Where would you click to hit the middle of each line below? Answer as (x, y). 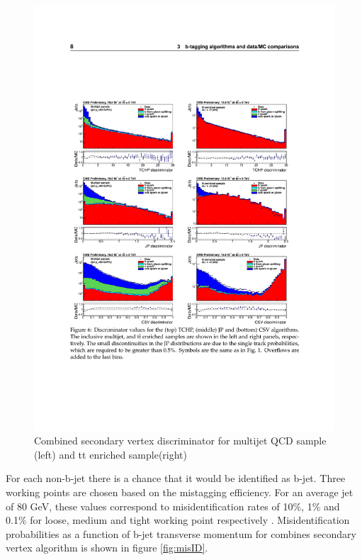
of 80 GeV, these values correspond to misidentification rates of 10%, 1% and (173, 506)
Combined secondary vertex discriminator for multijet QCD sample (180, 441)
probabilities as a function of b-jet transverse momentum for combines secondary (181, 533)
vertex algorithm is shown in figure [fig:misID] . (107, 548)
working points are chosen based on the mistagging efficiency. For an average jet (180, 492)
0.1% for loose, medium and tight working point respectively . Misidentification (178, 520)
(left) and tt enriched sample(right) (111, 454)
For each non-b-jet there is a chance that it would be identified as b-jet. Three (176, 478)
